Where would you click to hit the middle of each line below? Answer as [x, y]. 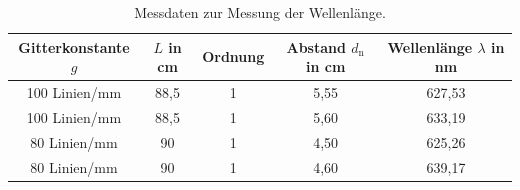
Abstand [316, 46]
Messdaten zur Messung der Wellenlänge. [260, 12]
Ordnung [233, 56]
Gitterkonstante [74, 46]
